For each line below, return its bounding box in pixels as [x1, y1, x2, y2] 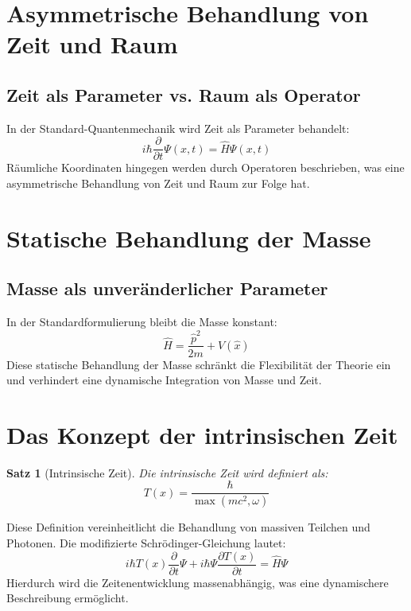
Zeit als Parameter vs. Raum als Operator [6, 82, 361, 107]
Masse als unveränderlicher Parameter [6, 276, 328, 301]
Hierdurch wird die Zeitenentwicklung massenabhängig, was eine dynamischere [6, 574, 389, 590]
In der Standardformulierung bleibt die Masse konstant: [6, 313, 277, 330]
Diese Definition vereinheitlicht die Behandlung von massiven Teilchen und [6, 519, 370, 535]
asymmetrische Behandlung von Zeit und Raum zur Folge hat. [6, 175, 310, 192]
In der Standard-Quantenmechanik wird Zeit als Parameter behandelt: [6, 119, 350, 136]
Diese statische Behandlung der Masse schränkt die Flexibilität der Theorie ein [6, 356, 391, 372]
